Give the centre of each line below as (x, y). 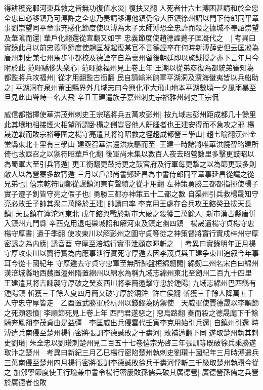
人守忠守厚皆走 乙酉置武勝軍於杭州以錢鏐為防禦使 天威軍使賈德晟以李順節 (131, 303)
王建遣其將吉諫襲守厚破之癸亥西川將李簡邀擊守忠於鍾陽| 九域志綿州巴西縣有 (130, 283)
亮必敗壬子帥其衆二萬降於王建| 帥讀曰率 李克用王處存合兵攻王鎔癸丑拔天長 (128, 203)
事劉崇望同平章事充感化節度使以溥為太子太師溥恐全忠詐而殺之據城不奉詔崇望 (131, 28)
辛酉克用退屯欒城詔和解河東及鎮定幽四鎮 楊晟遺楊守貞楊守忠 (151, 223)
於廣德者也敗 (25, 382)
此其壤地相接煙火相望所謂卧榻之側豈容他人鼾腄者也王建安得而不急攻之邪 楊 (129, 124)
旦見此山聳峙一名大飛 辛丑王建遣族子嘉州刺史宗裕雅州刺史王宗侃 (112, 97)
